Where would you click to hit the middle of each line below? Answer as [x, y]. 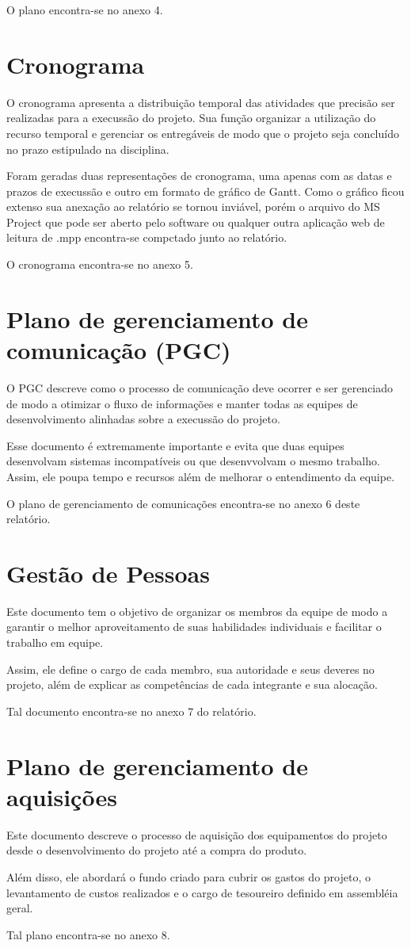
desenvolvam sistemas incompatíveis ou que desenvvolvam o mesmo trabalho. [193, 461]
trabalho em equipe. [55, 642]
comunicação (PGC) [119, 350]
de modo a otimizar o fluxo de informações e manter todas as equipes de [182, 403]
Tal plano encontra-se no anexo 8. [88, 934]
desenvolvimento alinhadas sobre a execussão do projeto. [143, 419]
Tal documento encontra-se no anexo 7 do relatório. [131, 711]
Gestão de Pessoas [108, 573]
